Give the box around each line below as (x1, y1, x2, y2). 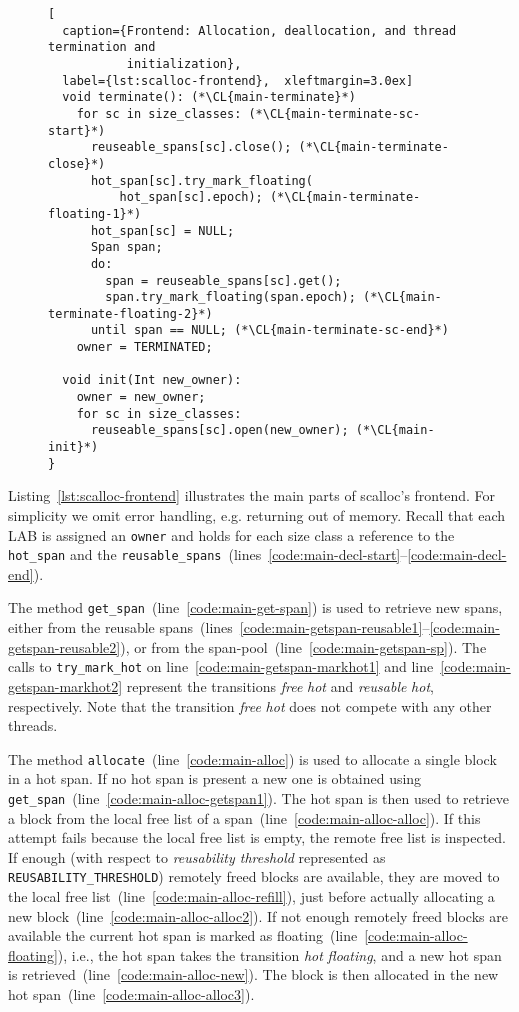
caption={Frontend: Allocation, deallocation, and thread (62, 23, 457, 38)
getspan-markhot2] (8, 675, 123, 696)
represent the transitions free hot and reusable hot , (126, 675, 434, 696)
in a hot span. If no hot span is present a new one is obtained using (8, 768, 422, 789)
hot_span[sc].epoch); (119, 190, 263, 205)
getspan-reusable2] (8, 636, 121, 657)
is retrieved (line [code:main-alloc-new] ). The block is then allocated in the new (8, 964, 499, 985)
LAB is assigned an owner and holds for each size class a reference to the (8, 524, 455, 545)
